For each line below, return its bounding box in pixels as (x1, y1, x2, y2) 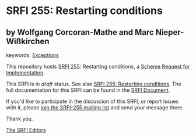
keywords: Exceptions (6, 52, 60, 59)
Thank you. (6, 115, 33, 122)
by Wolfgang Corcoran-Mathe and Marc (6, 27, 155, 37)
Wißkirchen (6, 36, 50, 46)
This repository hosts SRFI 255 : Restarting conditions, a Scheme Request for (6, 63, 190, 70)
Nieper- (155, 27, 184, 37)
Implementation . (6, 69, 45, 76)
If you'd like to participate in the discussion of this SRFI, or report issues (6, 98, 179, 105)
